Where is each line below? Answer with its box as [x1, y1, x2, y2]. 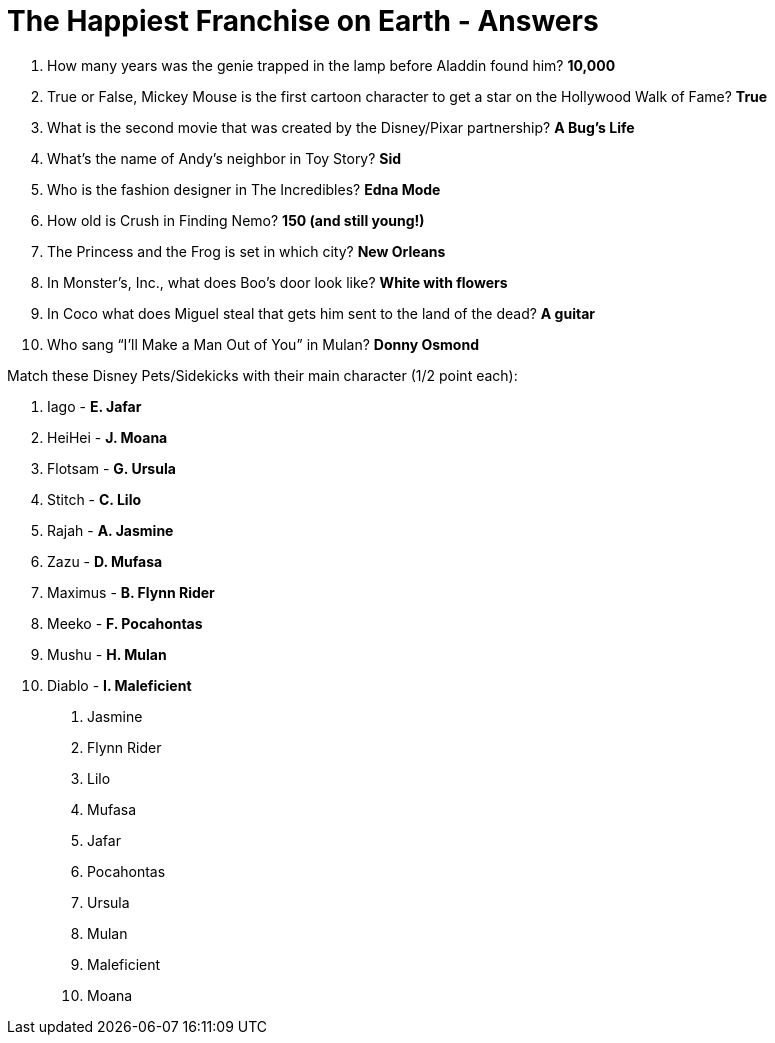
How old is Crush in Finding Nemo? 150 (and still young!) [47, 211, 425, 229]
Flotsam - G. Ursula [47, 459, 176, 477]
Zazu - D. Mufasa [47, 552, 163, 570]
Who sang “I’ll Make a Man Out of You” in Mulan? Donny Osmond [47, 335, 479, 353]
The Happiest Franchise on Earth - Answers [7, 4, 599, 38]
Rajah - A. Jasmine [47, 521, 174, 539]
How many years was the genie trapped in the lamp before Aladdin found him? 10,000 [47, 56, 616, 74]
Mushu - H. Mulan [47, 645, 167, 663]
